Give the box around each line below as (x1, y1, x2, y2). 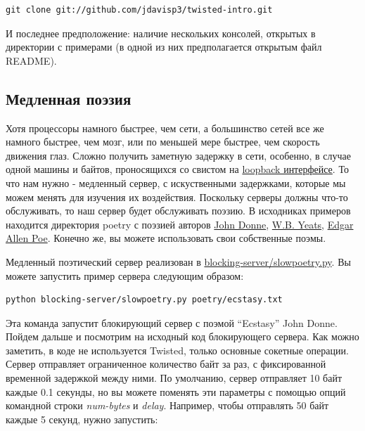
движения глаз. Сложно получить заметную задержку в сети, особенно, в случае (6, 148, 351, 162)
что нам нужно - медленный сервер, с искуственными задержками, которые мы (6, 175, 346, 190)
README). (6, 53, 57, 67)
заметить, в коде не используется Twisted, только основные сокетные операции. (6, 342, 349, 357)
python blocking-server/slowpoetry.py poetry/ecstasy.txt (6, 295, 283, 305)
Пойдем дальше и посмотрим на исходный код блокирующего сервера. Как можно (6, 329, 359, 344)
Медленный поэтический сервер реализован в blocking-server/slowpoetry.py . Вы (6, 254, 351, 269)
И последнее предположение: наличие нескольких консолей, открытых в (6, 25, 316, 40)
